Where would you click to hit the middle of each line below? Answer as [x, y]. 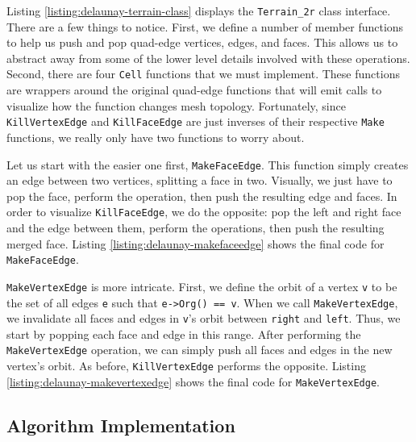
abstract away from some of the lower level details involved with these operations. [208, 58]
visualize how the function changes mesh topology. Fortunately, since [176, 105]
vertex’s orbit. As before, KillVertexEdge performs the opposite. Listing [186, 366]
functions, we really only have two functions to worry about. [156, 137]
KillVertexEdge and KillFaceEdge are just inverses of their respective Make [196, 121]
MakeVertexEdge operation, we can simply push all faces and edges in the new [200, 350]
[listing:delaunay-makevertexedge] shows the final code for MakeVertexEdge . [193, 381]
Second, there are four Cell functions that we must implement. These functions [203, 74]
